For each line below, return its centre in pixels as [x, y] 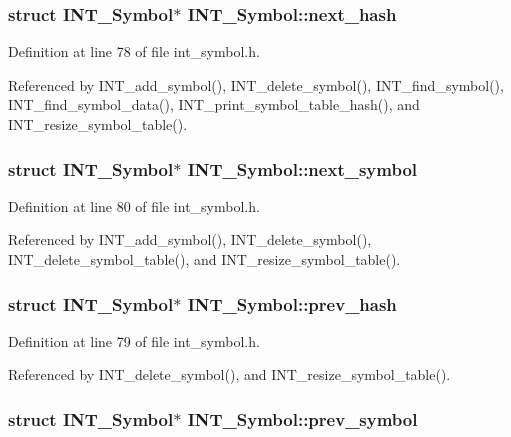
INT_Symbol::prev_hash [292, 303]
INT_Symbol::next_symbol [302, 168]
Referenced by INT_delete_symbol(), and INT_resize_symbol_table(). [229, 374]
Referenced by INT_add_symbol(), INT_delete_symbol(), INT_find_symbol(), [256, 84]
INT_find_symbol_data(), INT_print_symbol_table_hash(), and [214, 104]
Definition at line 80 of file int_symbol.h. [134, 205]
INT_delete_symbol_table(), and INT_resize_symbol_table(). [204, 259]
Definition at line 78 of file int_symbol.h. [134, 51]
